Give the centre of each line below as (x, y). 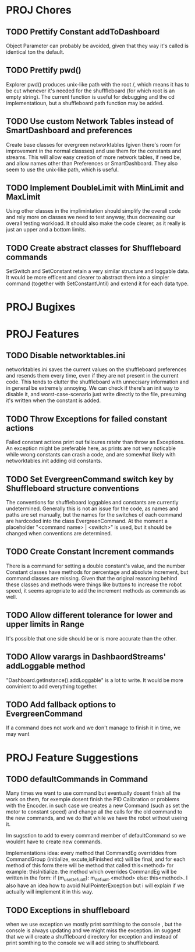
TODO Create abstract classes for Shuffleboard (94, 248)
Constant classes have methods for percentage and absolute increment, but (97, 572)
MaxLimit (23, 197)
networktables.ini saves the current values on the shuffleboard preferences (96, 369)
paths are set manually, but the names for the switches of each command (94, 515)
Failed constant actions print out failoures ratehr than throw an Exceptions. (95, 442)
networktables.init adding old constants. (54, 461)
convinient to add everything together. (52, 686)
